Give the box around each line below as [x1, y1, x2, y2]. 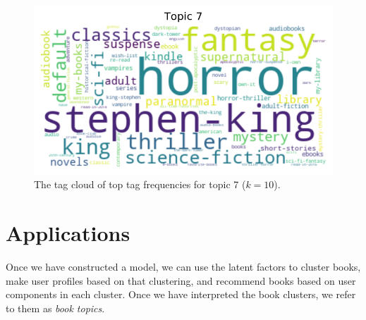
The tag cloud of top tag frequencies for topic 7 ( [34, 177, 246, 192]
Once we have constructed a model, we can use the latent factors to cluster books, [6, 259, 361, 274]
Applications [6, 219, 130, 247]
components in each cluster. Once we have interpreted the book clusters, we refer [6, 287, 356, 302]
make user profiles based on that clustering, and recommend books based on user [6, 273, 356, 288]
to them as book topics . [6, 300, 105, 315]
